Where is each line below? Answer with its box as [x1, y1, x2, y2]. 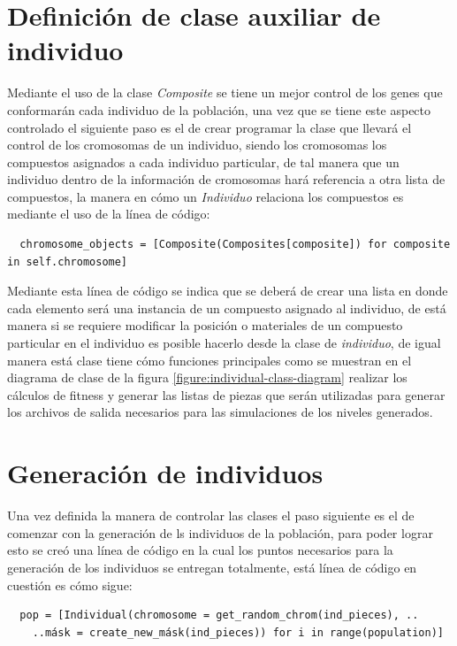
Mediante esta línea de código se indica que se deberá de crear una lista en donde [7, 281, 448, 300]
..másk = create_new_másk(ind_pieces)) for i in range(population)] [32, 626, 444, 639]
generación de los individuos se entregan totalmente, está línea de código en [7, 558, 417, 576]
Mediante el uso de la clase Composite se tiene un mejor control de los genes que [7, 83, 443, 102]
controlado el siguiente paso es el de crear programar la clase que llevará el [7, 118, 412, 136]
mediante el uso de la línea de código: [7, 204, 210, 223]
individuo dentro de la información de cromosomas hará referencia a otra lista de [7, 170, 446, 188]
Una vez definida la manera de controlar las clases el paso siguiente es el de [7, 506, 415, 525]
